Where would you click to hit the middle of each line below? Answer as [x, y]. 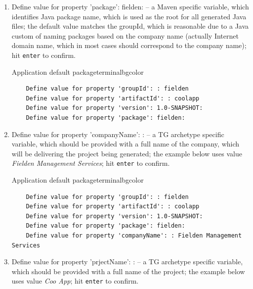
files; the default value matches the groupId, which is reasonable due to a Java [130, 26]
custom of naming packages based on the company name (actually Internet [125, 35]
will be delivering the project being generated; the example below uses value [127, 153]
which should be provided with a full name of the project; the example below [128, 271]
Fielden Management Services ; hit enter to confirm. [91, 163]
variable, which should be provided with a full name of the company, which [126, 144]
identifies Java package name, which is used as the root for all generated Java [129, 16]
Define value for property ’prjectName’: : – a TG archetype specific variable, [127, 262]
